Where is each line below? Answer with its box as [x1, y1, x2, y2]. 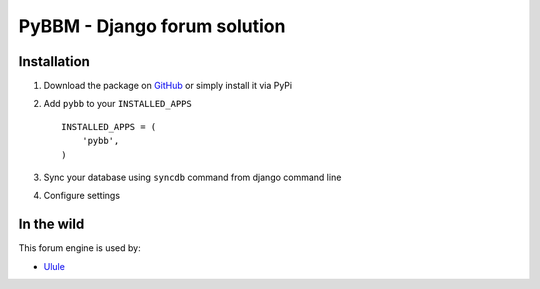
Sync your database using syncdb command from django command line [43, 171, 342, 184]
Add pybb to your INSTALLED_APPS [43, 98, 192, 110]
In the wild [18, 216, 85, 233]
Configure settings [43, 190, 120, 202]
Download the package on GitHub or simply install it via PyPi [43, 80, 293, 92]
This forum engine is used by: [18, 242, 141, 254]
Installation [18, 53, 90, 70]
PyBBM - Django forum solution [18, 15, 286, 37]
